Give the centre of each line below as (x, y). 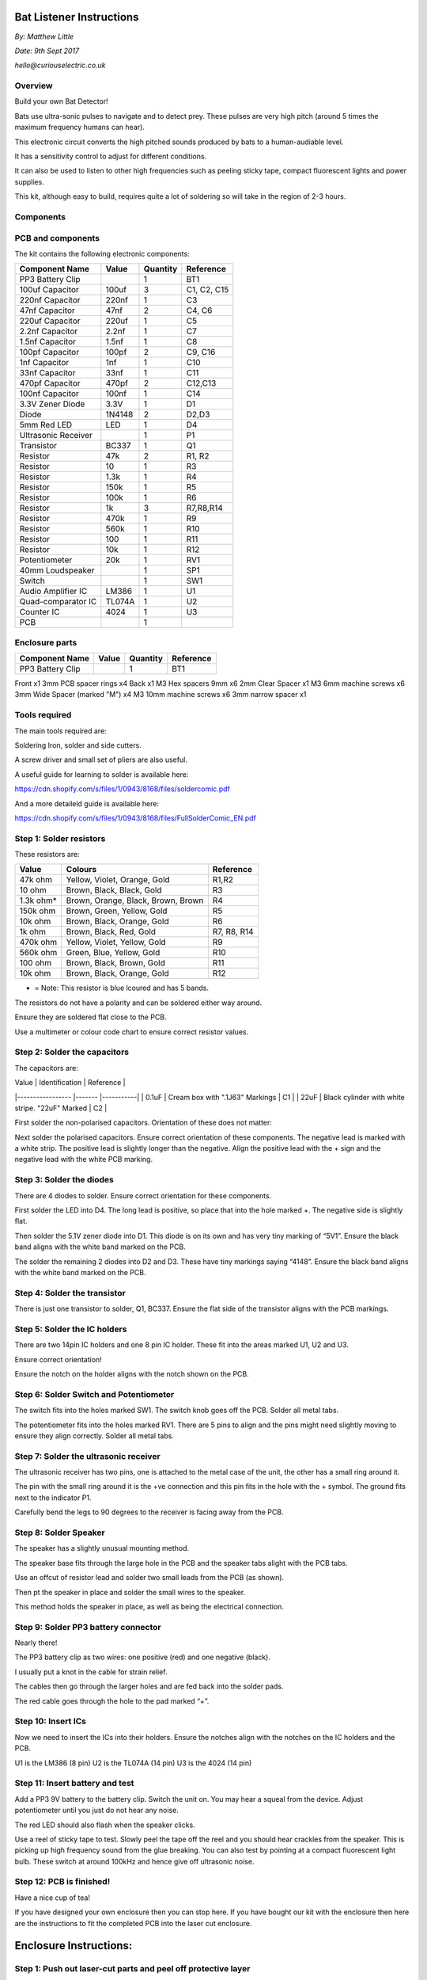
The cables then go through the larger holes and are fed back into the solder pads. (149, 1686)
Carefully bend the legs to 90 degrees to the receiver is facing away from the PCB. (149, 1512)
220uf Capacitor (50, 321)
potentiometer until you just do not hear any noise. (97, 1811)
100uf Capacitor (49, 290)
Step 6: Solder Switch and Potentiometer (94, 1394)
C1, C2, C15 (208, 290)
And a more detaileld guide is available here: (87, 803)
